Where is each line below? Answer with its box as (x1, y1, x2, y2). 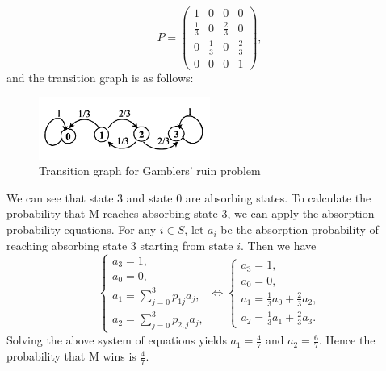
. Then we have (240, 236, 317, 253)
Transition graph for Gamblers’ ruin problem (39, 162, 261, 179)
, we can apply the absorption (227, 205, 375, 222)
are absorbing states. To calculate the (185, 189, 371, 206)
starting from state (140, 236, 233, 253)
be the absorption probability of (220, 221, 379, 238)
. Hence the (318, 331, 376, 348)
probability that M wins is (6, 348, 136, 365)
